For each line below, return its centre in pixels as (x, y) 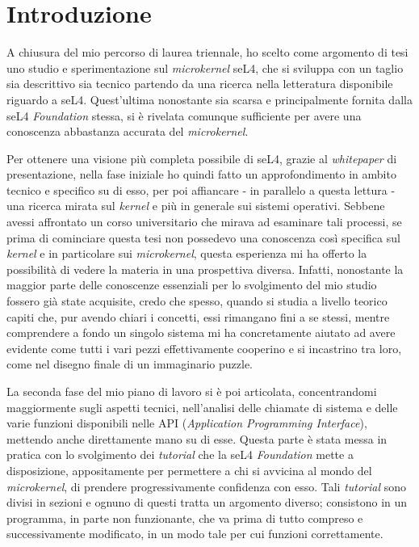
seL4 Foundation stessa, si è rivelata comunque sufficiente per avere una (184, 115)
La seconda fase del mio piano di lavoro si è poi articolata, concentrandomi (192, 391)
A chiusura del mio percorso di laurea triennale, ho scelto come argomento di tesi (207, 52)
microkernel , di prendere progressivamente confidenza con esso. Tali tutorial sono (207, 486)
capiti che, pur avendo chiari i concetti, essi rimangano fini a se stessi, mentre (198, 316)
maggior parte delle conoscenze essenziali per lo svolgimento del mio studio (192, 285)
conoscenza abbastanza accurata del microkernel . (128, 131)
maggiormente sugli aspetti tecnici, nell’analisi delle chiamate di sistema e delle (202, 407)
